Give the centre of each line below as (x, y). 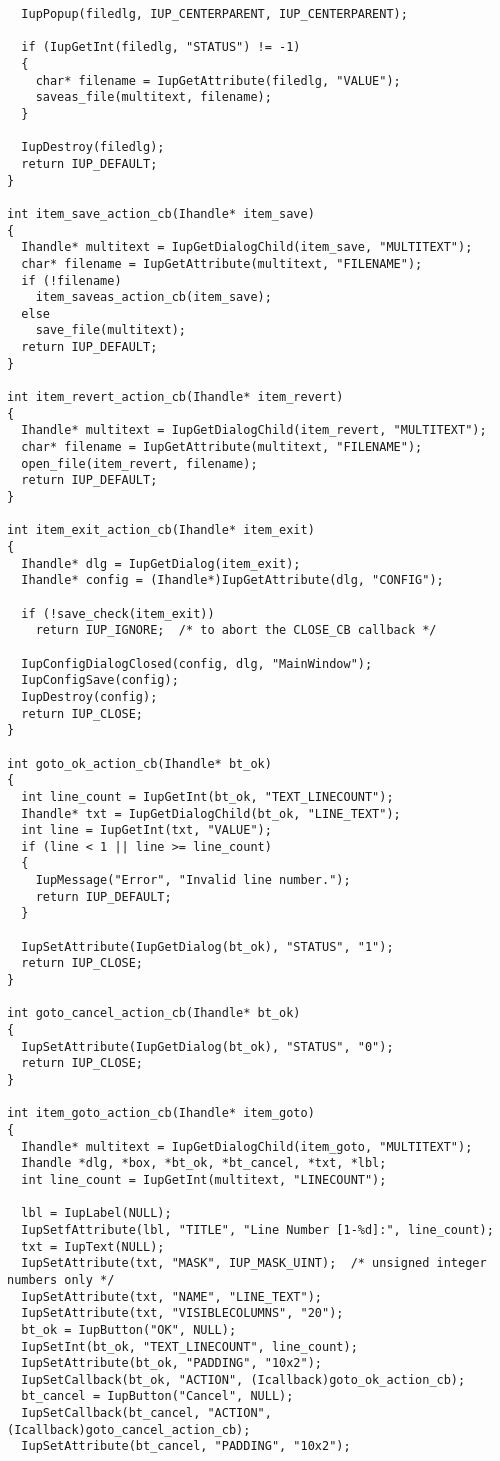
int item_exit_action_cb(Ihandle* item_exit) (161, 530)
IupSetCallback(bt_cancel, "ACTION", (146, 1413)
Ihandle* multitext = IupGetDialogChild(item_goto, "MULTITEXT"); (247, 1146)
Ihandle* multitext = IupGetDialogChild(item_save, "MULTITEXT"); (247, 247)
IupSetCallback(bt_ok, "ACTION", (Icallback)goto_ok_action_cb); (243, 1379)
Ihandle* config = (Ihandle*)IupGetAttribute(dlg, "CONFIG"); (232, 580)
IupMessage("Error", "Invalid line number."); (193, 880)
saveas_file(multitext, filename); (153, 97)
